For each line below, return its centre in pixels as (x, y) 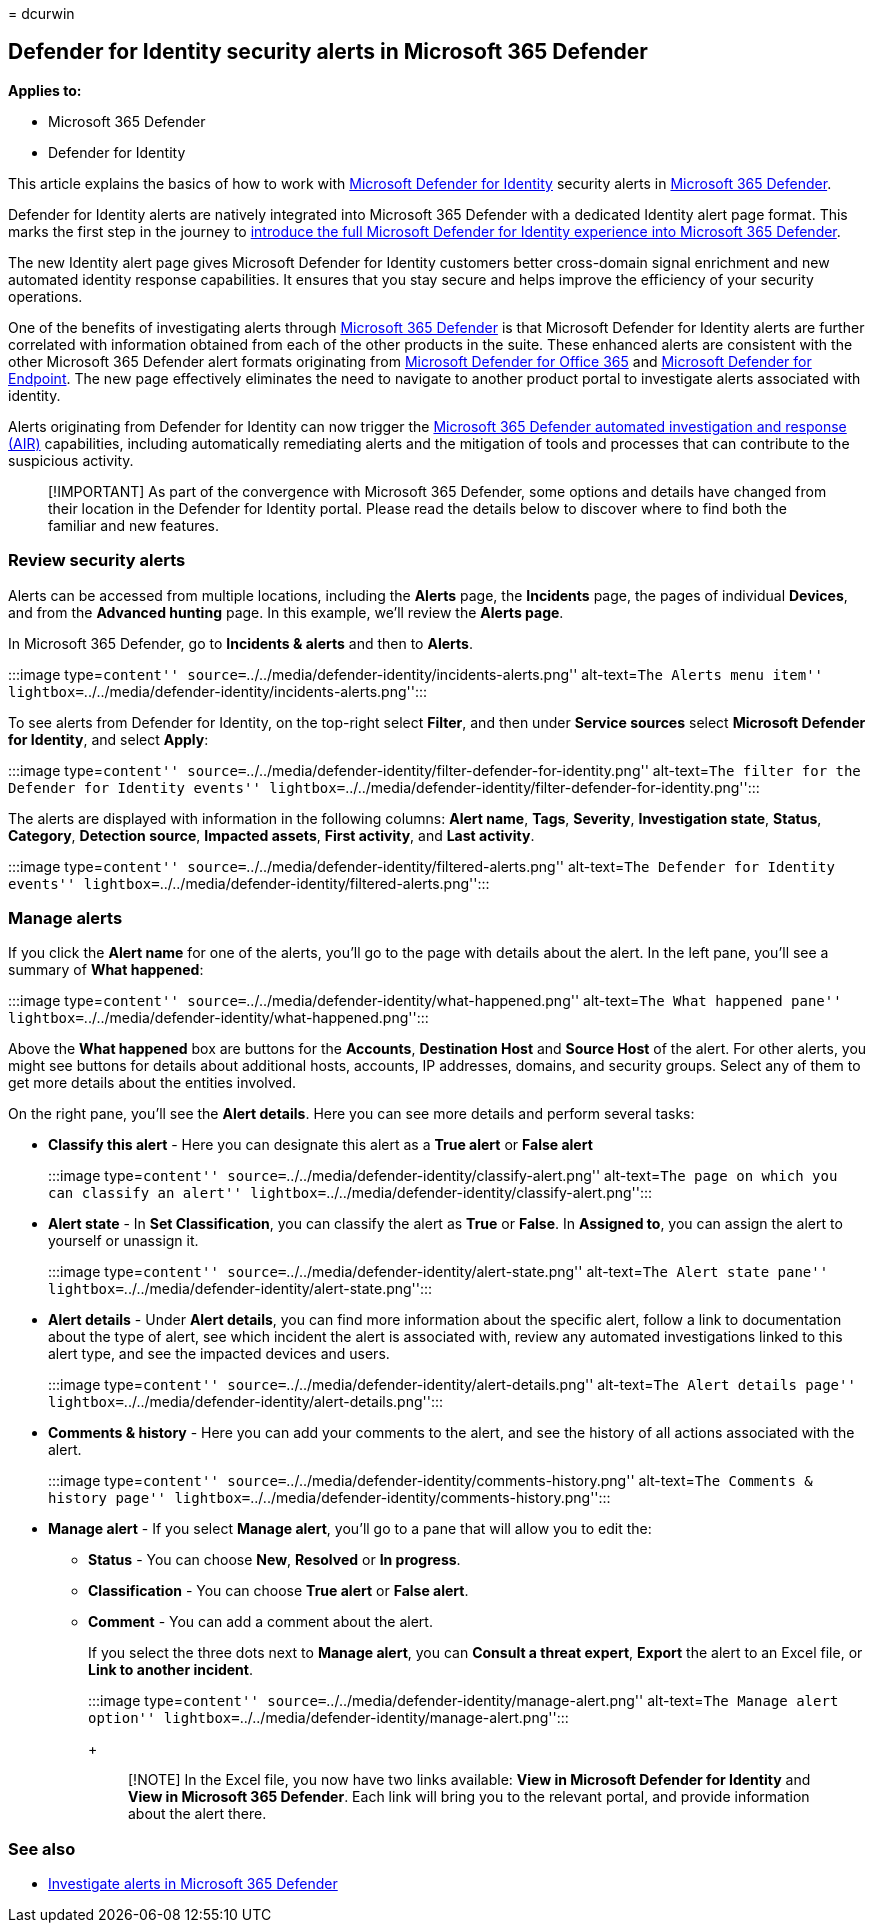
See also (42, 1848)
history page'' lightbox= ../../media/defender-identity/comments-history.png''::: (329, 1498)
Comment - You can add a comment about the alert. (260, 1622)
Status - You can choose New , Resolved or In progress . (274, 1560)
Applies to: (45, 90)
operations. (45, 296)
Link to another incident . (171, 1670)
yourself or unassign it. (123, 1241)
